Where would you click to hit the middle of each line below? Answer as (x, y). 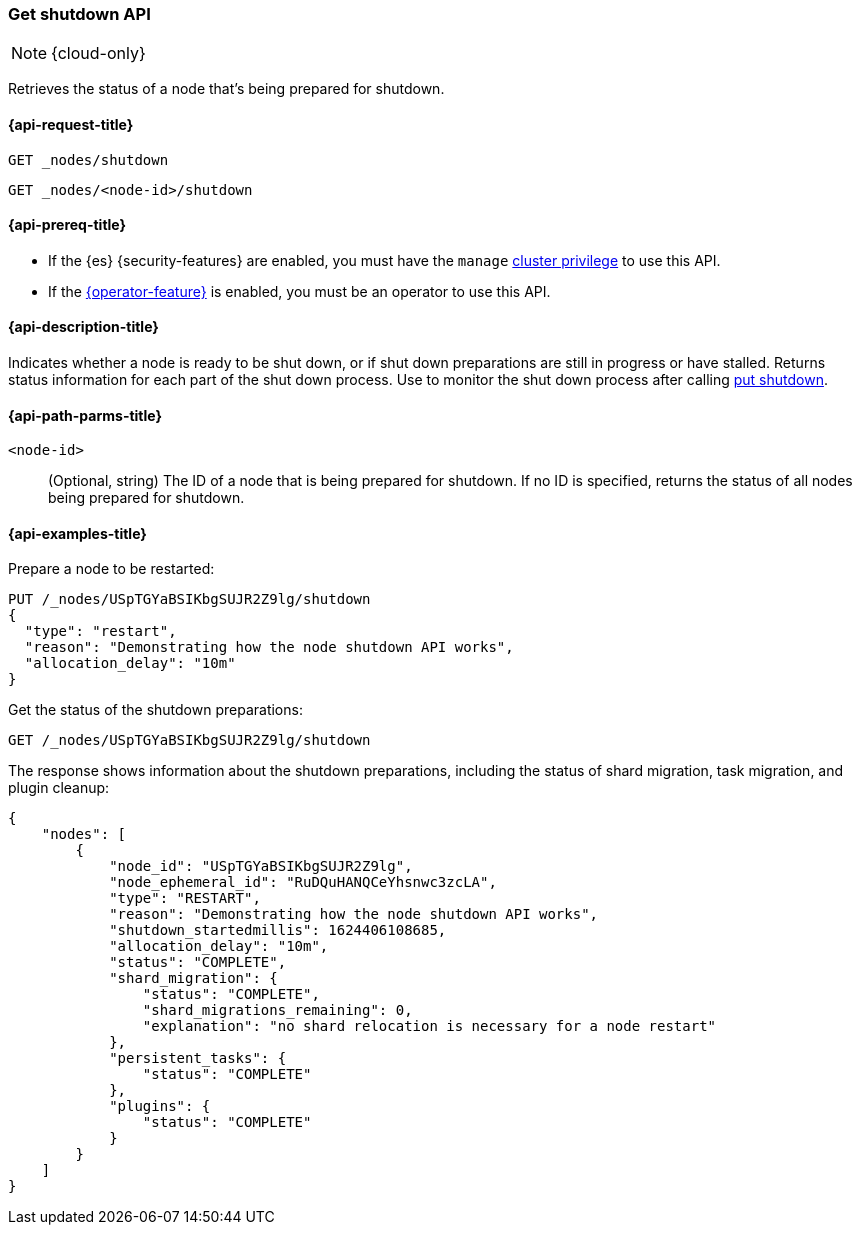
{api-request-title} (71, 124)
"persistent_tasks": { (198, 1058)
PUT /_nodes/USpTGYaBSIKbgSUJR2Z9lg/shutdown (189, 599)
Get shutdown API (79, 14)
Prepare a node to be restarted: (111, 569)
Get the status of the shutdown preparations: (155, 710)
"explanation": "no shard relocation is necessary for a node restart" (429, 1026)
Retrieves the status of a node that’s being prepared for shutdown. (226, 89)
